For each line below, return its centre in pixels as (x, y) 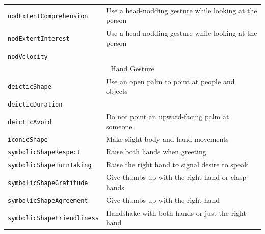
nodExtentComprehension (48, 16)
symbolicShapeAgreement (48, 201)
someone (119, 126)
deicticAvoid (30, 122)
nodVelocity (28, 56)
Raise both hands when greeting (156, 152)
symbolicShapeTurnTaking (50, 165)
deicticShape (30, 87)
